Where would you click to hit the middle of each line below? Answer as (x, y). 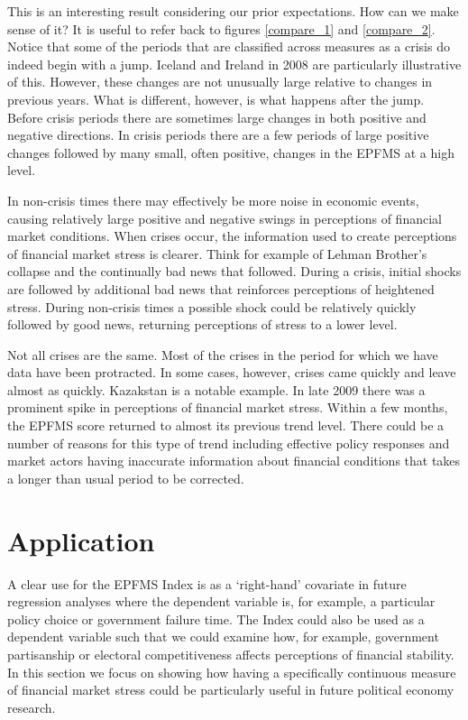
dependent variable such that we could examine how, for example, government (223, 637)
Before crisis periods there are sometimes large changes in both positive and (217, 117)
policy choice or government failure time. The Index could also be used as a (216, 618)
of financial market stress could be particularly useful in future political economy (231, 690)
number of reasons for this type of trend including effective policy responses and (229, 443)
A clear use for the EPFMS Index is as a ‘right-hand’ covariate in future (207, 583)
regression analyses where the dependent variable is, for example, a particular (221, 601)
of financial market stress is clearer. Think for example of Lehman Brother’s (217, 253)
